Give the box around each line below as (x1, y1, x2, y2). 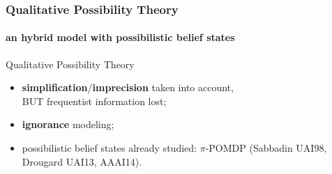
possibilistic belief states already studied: (22, 141, 197, 155)
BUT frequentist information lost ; (22, 93, 167, 108)
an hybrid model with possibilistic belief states (6, 30, 235, 45)
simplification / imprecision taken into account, (22, 80, 234, 95)
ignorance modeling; (22, 117, 114, 132)
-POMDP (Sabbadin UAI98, (205, 141, 327, 155)
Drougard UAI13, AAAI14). (22, 154, 142, 168)
